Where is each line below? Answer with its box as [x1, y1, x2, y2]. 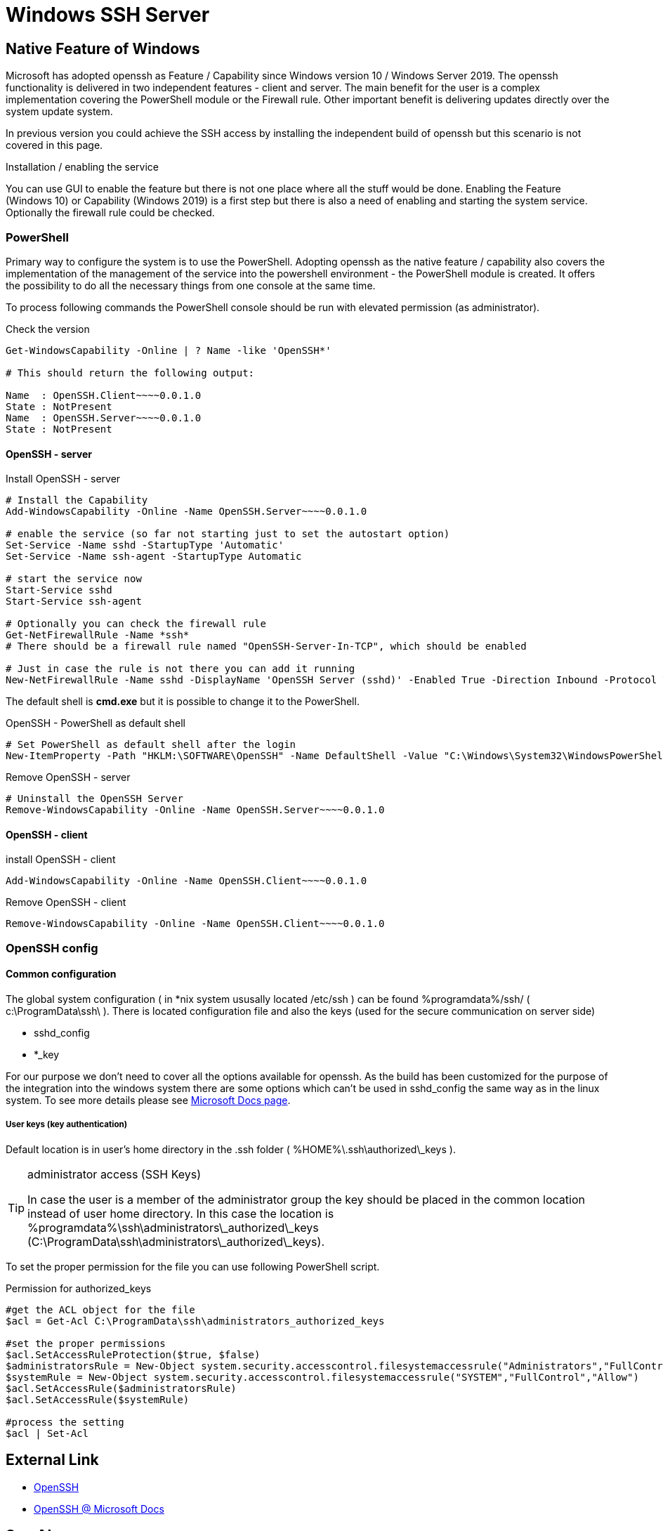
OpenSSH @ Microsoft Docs [34, 1502, 164, 1515]
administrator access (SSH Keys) [27, 1167, 202, 1181]
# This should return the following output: [6, 367, 255, 379]
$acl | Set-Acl [6, 1427, 89, 1439]
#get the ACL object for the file [6, 1303, 195, 1315]
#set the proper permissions [6, 1337, 166, 1349]
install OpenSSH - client [6, 853, 116, 866]
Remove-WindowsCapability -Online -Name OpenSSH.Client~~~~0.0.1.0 [6, 918, 385, 930]
